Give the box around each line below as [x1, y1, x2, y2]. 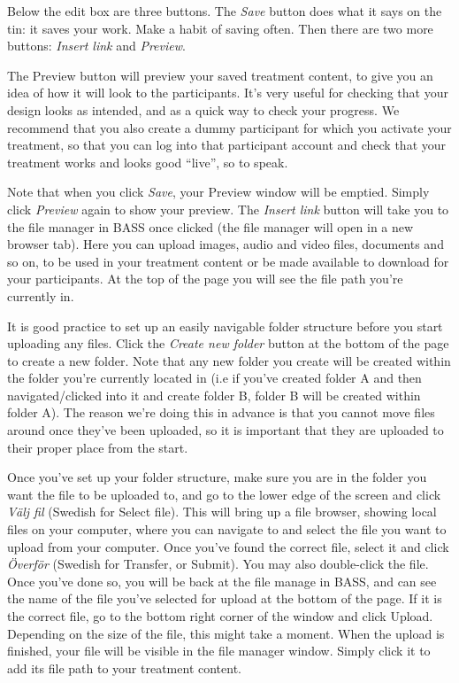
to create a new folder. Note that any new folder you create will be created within [7, 351, 451, 369]
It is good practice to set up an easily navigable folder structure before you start [7, 316, 443, 335]
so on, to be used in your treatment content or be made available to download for [7, 252, 449, 270]
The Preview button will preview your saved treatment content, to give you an [7, 66, 433, 84]
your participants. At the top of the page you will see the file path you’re [7, 269, 403, 288]
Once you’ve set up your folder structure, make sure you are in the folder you [7, 468, 427, 486]
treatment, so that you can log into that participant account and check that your [7, 136, 447, 154]
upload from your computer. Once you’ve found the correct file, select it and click [7, 537, 449, 555]
